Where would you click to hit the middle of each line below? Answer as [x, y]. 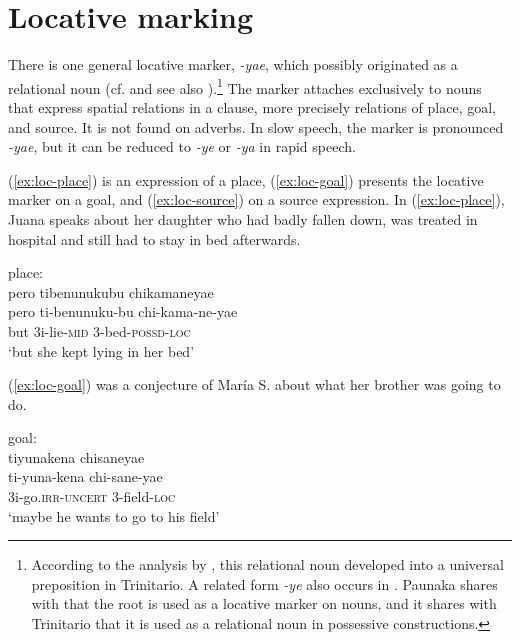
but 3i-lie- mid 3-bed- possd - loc [99, 330]
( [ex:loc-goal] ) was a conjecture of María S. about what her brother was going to [254, 384]
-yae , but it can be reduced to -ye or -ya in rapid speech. [182, 146]
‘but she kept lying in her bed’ [101, 350]
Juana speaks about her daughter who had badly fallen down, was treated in [243, 218]
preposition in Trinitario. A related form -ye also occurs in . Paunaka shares [264, 583]
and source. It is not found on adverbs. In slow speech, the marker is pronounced [256, 126]
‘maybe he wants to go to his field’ [114, 515]
